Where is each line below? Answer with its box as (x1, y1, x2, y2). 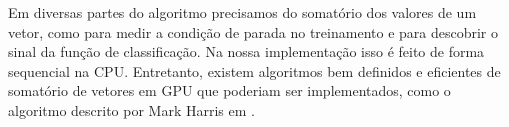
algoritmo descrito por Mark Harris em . (8, 99, 255, 120)
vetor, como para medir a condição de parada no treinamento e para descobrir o (8, 21, 498, 42)
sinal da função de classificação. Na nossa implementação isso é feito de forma (8, 41, 485, 62)
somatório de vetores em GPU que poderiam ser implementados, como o (8, 80, 451, 101)
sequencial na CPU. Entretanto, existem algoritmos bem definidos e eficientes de (8, 60, 501, 81)
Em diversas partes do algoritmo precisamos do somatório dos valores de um (8, 2, 477, 22)
